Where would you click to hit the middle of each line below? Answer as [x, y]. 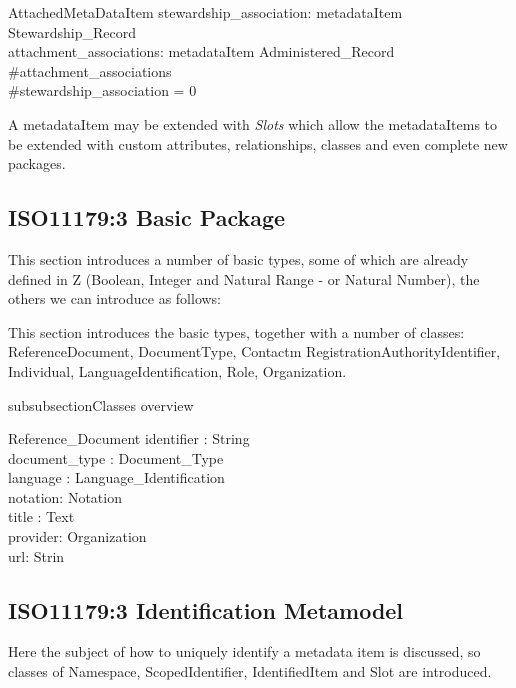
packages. [37, 163]
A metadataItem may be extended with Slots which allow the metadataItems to [253, 123]
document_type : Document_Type [116, 457]
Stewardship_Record [72, 31]
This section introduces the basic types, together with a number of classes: [236, 331]
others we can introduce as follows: [115, 298]
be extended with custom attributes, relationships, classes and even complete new [258, 143]
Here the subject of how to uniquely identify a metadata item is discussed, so [244, 651]
